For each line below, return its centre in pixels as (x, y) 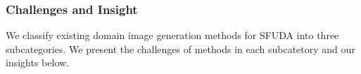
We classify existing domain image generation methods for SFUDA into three (172, 35)
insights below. (37, 62)
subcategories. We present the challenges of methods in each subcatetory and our (180, 49)
